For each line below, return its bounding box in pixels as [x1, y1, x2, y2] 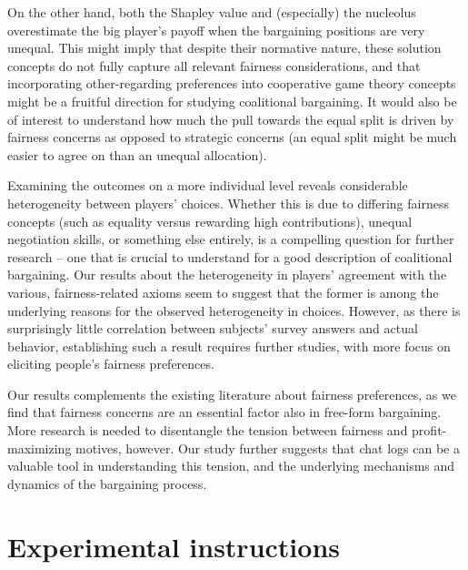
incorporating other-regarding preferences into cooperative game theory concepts [7, 74, 456, 93]
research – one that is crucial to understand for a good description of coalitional [7, 247, 453, 266]
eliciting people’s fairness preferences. [7, 354, 214, 373]
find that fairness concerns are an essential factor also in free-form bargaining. [7, 402, 442, 422]
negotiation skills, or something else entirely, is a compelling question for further [7, 229, 454, 249]
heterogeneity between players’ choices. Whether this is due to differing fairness [7, 193, 449, 212]
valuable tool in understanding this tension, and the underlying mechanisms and [7, 456, 455, 475]
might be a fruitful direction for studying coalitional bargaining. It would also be [7, 91, 457, 110]
